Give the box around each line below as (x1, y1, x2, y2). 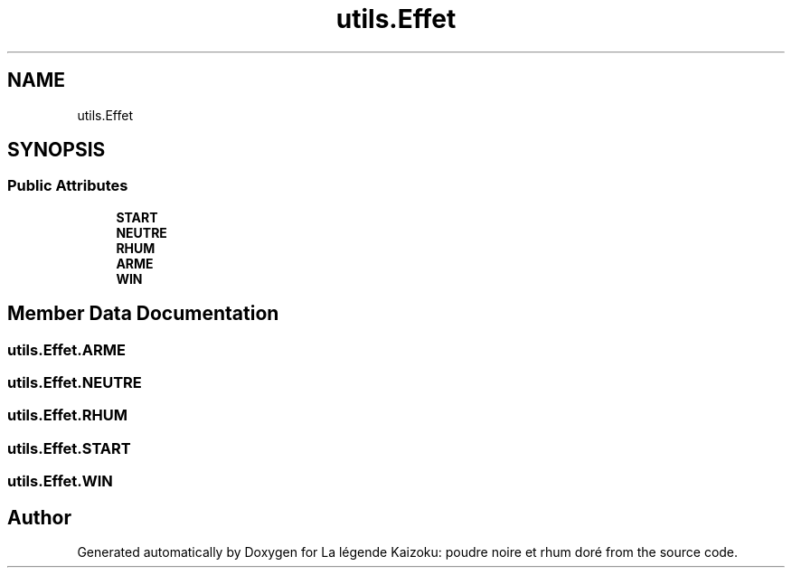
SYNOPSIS (7, 138, 106, 162)
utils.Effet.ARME (7, 340, 126, 359)
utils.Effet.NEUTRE (7, 373, 142, 392)
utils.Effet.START (7, 438, 131, 457)
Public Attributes (7, 176, 128, 195)
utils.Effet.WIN (7, 472, 113, 491)
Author (7, 505, 71, 529)
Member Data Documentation (7, 302, 279, 325)
